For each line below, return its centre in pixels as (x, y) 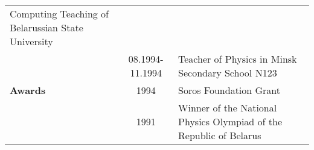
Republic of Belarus (220, 135)
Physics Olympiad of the (230, 121)
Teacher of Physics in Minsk (238, 59)
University (31, 41)
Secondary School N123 (228, 73)
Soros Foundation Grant (229, 90)
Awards (28, 90)
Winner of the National (228, 108)
